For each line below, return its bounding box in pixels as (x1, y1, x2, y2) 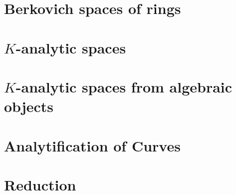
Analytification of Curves (4, 135, 181, 155)
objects (4, 96, 54, 116)
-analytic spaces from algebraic (15, 76, 233, 96)
